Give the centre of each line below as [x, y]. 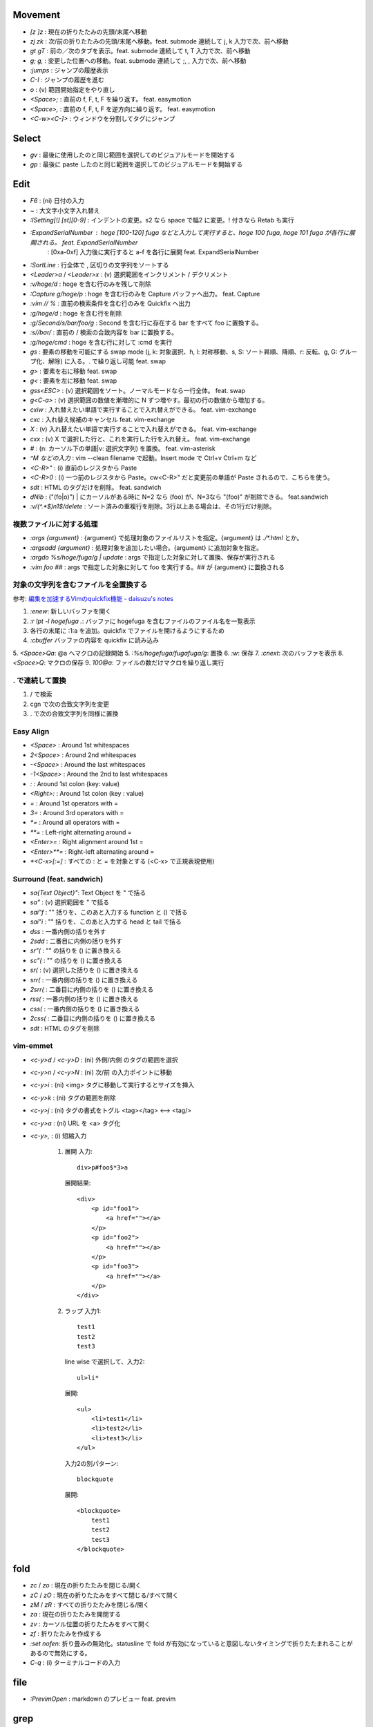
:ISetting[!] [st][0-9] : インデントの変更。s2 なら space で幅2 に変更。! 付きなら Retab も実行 [162, 220]
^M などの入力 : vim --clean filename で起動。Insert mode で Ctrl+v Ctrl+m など [143, 458]
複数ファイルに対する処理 [55, 524]
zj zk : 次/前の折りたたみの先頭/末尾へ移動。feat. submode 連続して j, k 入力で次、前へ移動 [160, 41]
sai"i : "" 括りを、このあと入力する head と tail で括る [106, 922]
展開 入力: [78, 1152]
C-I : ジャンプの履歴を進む [67, 80]
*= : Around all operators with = [75, 823]
